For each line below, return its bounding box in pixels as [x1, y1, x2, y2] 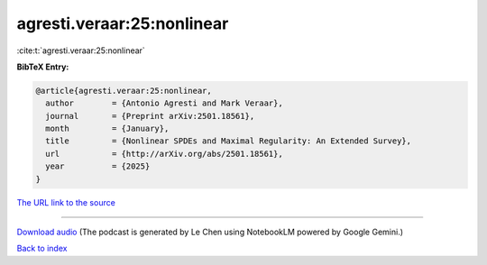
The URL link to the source [16, 196, 116, 207]
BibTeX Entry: [16, 61, 69, 72]
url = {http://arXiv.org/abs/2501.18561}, [45, 149, 283, 159]
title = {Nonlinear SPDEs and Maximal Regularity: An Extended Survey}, [45, 136, 412, 146]
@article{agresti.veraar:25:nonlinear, [35, 86, 212, 96]
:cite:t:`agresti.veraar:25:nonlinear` [16, 45, 146, 56]
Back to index [16, 243, 68, 254]
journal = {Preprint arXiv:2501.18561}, [45, 111, 255, 121]
